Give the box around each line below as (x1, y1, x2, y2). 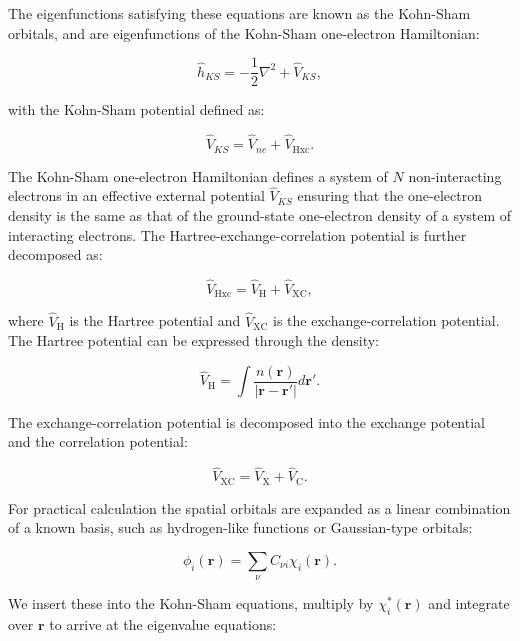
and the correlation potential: (8, 431, 188, 452)
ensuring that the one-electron (297, 185, 482, 206)
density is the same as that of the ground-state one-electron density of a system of (8, 204, 512, 225)
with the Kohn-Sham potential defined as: (8, 99, 265, 120)
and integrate (428, 593, 510, 614)
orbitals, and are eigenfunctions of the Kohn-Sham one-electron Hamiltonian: (8, 22, 480, 43)
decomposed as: (8, 244, 103, 265)
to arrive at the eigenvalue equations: (49, 614, 277, 635)
